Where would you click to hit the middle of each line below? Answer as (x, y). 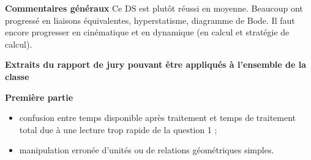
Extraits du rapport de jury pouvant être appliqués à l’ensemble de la (156, 64)
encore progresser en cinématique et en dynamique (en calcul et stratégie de (147, 32)
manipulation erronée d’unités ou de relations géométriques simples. (147, 150)
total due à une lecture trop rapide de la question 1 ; (118, 129)
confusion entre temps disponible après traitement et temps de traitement (158, 118)
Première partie (39, 97)
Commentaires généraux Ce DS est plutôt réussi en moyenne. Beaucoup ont (154, 8)
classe (17, 76)
